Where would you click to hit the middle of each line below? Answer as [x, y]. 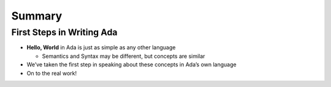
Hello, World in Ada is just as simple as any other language [101, 47]
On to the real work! [51, 73]
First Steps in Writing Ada [64, 32]
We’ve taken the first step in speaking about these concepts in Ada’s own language [131, 64]
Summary [37, 16]
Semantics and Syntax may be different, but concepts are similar [124, 56]
